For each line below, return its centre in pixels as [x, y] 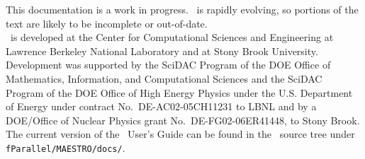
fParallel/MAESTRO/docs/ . [66, 147]
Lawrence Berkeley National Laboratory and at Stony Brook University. [162, 51]
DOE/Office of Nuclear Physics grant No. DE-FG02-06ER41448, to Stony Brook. [183, 120]
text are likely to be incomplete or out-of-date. [107, 23]
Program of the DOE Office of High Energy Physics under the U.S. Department [179, 92]
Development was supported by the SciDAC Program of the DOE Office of [168, 65]
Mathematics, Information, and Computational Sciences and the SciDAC [164, 78]
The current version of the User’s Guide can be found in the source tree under [180, 134]
